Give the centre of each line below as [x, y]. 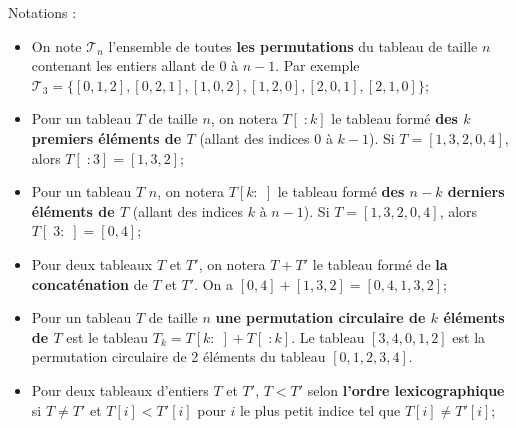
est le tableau [107, 336]
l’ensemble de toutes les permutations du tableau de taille [293, 45]
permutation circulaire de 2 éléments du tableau [178, 356]
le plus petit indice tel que [320, 409]
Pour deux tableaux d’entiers [120, 389]
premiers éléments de [106, 137]
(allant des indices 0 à [266, 137]
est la [469, 336]
